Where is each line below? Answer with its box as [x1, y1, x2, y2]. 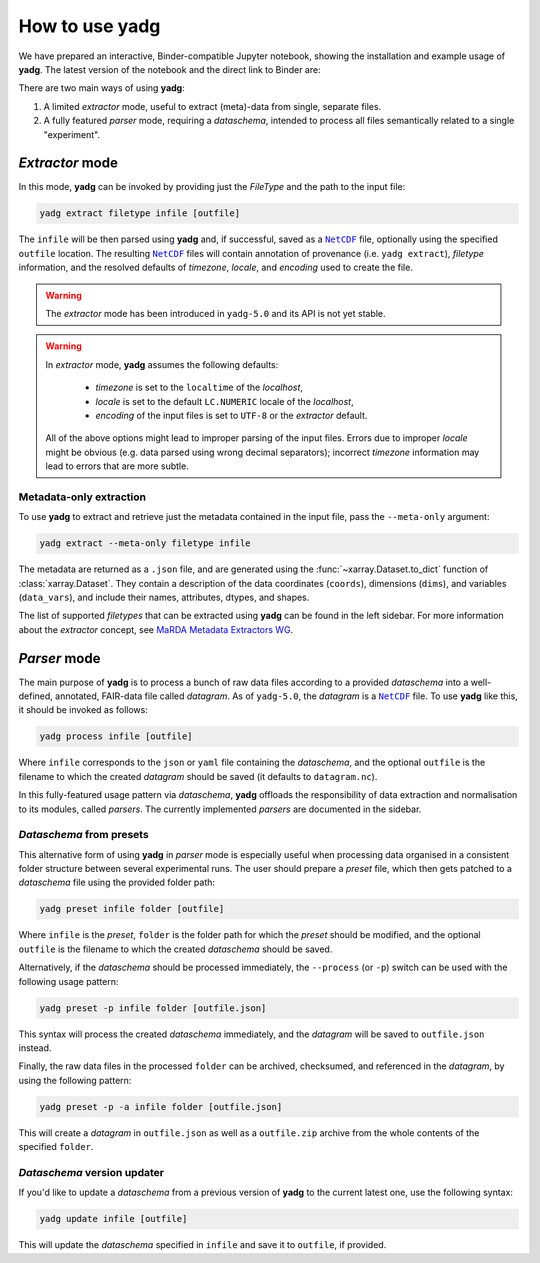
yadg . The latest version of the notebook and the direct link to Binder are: [18, 63, 321, 75]
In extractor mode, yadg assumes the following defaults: [45, 358, 279, 370]
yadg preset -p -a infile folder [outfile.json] [39, 1101, 283, 1112]
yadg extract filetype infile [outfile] [39, 208, 240, 219]
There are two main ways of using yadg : [18, 82, 185, 94]
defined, [18, 690, 54, 702]
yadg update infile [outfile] [39, 1213, 188, 1225]
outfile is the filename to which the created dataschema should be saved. [18, 943, 333, 955]
